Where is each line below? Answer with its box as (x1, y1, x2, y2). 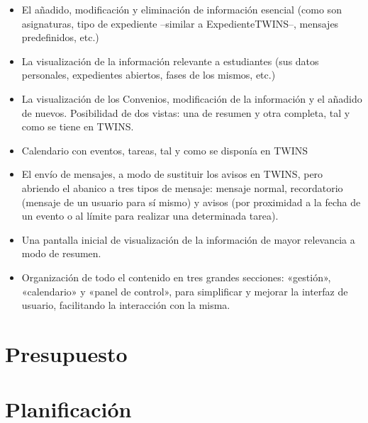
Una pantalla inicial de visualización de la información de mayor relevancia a (21, 232, 355, 247)
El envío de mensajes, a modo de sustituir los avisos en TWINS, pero (21, 167, 323, 181)
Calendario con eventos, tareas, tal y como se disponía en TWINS (21, 142, 308, 157)
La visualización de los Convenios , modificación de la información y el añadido (21, 91, 362, 106)
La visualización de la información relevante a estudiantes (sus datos (21, 53, 319, 68)
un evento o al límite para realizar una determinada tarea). (21, 208, 279, 223)
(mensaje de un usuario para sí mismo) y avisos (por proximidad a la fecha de (21, 194, 361, 209)
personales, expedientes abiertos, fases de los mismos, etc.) (21, 67, 276, 82)
